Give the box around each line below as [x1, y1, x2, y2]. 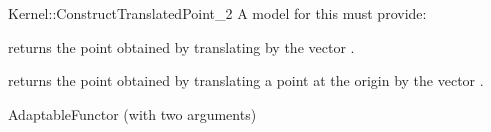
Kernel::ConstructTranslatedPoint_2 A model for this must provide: [8, 3, 427, 23]
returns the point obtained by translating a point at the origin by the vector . [8, 70, 484, 91]
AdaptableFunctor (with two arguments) [8, 103, 257, 124]
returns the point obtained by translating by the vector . [8, 36, 355, 57]
